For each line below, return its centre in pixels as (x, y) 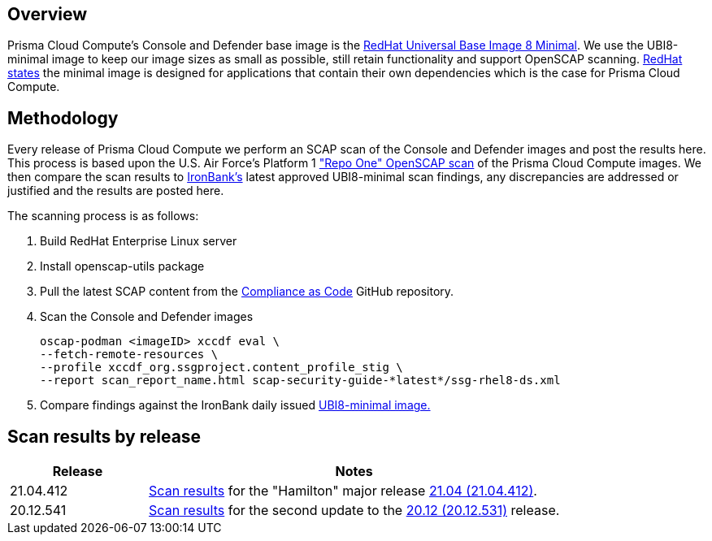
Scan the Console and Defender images (147, 317)
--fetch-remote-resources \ (129, 355)
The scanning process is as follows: (103, 216)
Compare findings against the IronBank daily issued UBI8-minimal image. (235, 405)
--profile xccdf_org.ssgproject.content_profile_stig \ (221, 368)
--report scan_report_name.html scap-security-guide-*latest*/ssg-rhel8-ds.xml (300, 381)
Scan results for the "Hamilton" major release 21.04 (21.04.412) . (343, 491)
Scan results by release (104, 436)
